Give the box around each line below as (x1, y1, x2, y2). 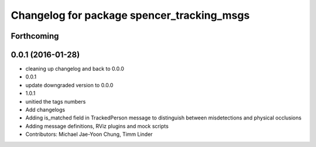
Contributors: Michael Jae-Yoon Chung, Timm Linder (25, 131, 153, 138)
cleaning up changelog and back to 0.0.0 (25, 65, 125, 73)
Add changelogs (25, 106, 66, 114)
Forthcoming (11, 31, 59, 41)
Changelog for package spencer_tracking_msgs (11, 9, 250, 22)
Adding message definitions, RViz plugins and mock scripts (25, 122, 169, 129)
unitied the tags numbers (25, 98, 86, 105)
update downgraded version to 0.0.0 (25, 81, 114, 88)
